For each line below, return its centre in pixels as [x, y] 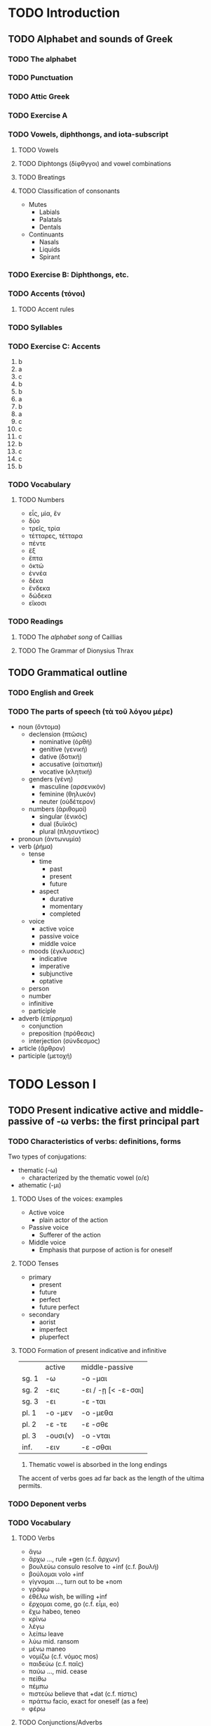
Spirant [49, 257]
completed [65, 914]
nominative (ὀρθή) [66, 742]
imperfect [53, 1330]
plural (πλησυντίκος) [69, 831]
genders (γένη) [51, 779]
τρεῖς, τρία [44, 529]
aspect [49, 891]
